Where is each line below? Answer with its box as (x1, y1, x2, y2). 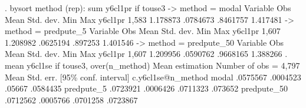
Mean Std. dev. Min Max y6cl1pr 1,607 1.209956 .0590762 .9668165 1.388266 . (5, 48, 288, 60)
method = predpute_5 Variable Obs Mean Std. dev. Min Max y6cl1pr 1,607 (5, 25, 281, 37)
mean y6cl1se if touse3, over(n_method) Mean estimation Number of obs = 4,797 (5, 59, 300, 71)
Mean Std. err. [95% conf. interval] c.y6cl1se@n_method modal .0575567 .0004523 (5, 70, 301, 83)
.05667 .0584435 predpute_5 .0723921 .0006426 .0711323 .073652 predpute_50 (5, 82, 288, 95)
